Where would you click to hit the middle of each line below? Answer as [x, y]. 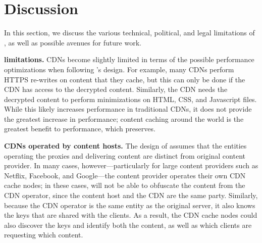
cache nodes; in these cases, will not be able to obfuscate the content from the [125, 185]
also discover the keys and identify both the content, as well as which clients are [128, 225]
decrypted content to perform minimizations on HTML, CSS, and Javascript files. [130, 99]
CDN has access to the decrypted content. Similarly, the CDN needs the [116, 89]
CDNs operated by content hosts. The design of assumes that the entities [125, 146]
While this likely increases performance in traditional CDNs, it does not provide [128, 109]
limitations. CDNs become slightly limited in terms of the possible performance [129, 59]
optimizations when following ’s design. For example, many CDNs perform [119, 69]
